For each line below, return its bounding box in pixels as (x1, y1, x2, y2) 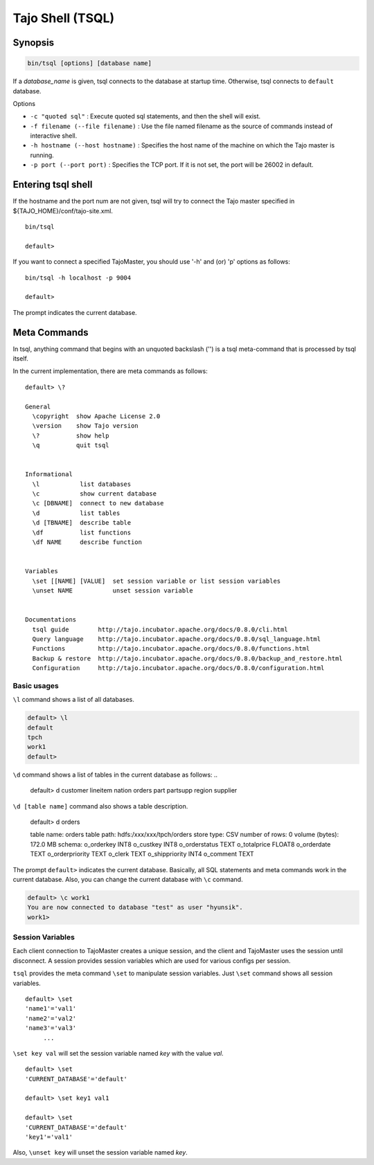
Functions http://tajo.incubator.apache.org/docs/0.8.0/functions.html (32, 644, 310, 653)
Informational (25, 471, 73, 478)
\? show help (32, 431, 109, 440)
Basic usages (12, 680, 59, 690)
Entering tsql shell (12, 179, 93, 190)
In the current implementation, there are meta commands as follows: (12, 367, 208, 375)
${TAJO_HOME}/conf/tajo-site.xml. (12, 206, 114, 215)
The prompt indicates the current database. (12, 308, 138, 316)
